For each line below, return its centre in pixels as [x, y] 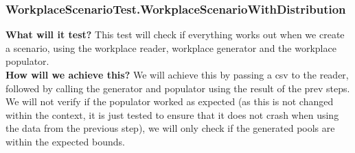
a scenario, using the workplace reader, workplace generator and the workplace [171, 47]
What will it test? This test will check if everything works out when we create [175, 34]
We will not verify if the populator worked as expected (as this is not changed [170, 101]
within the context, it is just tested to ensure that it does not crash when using [172, 114]
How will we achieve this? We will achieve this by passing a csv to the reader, [177, 74]
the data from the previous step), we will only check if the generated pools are [170, 128]
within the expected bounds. [65, 141]
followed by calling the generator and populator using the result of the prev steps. [178, 88]
